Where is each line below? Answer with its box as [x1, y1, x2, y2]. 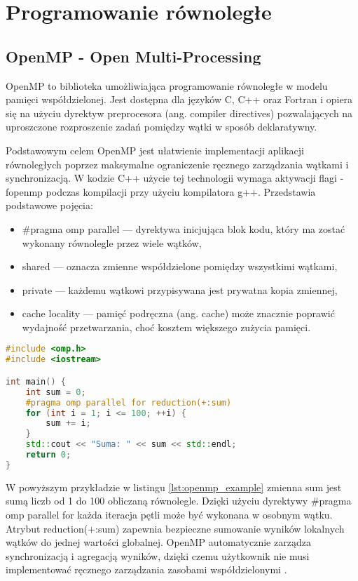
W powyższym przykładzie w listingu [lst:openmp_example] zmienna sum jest [6, 479, 342, 494]
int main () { [6, 376, 66, 387]
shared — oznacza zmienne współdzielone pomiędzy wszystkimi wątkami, [22, 259, 338, 274]
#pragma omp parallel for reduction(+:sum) [25, 397, 232, 408]
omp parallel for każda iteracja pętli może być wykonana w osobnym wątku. [6, 507, 333, 521]
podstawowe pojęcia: [6, 198, 93, 213]
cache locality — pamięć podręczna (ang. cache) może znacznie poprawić [22, 306, 335, 321]
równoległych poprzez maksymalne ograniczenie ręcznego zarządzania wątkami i [6, 156, 349, 171]
